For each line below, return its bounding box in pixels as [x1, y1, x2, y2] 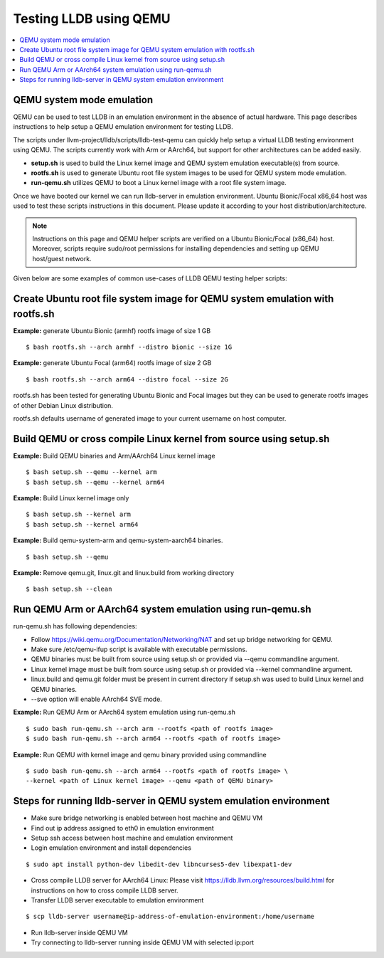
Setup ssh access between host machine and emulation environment [31, 833, 233, 843]
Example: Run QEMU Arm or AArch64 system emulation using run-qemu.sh [13, 708, 236, 717]
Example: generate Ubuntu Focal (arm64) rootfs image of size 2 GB [13, 359, 212, 367]
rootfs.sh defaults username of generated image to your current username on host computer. [13, 414, 287, 423]
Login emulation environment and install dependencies [31, 843, 192, 852]
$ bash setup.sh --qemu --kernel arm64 [26, 478, 165, 486]
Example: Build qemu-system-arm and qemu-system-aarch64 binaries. [13, 536, 223, 544]
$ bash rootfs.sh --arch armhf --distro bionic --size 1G [26, 342, 233, 351]
